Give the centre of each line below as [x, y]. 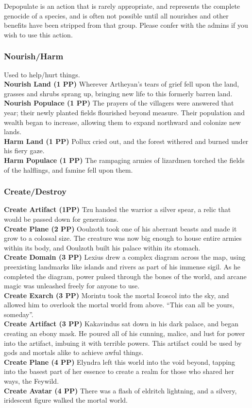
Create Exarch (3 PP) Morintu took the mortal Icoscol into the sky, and [117, 295]
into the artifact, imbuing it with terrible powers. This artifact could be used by [123, 343]
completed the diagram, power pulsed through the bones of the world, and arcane [125, 276]
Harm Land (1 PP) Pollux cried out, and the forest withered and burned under [126, 141]
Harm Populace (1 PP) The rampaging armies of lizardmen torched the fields [124, 160]
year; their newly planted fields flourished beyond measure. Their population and [124, 112]
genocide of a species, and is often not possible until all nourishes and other [116, 15]
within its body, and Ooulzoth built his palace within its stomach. [102, 247]
